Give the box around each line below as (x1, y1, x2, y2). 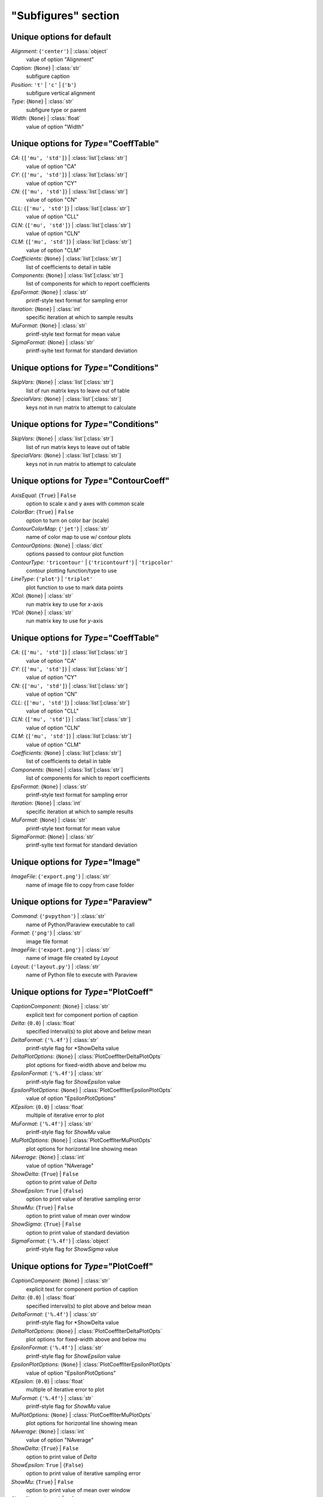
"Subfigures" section (11, 9, 120, 22)
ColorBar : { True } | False (11, 508, 74, 516)
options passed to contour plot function (26, 550, 124, 557)
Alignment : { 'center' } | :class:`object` (11, 48, 108, 55)
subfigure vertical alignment (26, 90, 96, 97)
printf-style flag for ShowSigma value (26, 1246, 119, 1253)
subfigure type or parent (26, 106, 87, 113)
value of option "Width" (26, 123, 84, 130)
